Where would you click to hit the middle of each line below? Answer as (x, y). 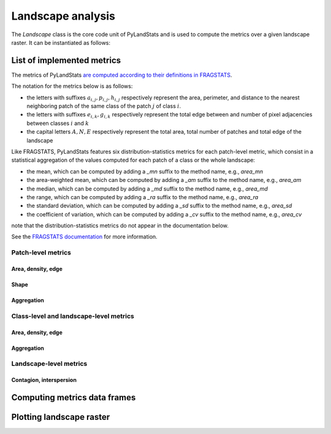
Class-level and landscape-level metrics (73, 316)
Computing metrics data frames (74, 398)
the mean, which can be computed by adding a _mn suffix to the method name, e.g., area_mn (145, 171)
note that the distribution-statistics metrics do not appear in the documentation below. (120, 226)
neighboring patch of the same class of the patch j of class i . (104, 106)
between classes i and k (58, 123)
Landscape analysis (63, 16)
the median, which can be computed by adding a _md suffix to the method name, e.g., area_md (147, 188)
